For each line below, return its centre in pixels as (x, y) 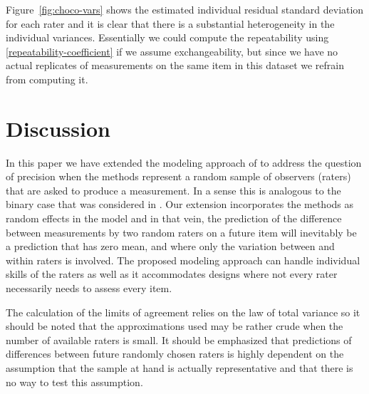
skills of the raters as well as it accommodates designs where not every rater (172, 274)
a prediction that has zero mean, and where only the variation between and (170, 246)
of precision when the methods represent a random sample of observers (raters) (178, 176)
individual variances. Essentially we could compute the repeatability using (167, 37)
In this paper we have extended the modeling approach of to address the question (184, 162)
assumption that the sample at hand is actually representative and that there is (180, 368)
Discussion (58, 128)
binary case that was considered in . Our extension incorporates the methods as (180, 204)
